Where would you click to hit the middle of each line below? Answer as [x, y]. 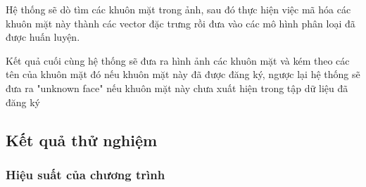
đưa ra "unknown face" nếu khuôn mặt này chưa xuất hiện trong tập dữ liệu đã [177, 88]
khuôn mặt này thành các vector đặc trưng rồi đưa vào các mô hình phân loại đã [181, 23]
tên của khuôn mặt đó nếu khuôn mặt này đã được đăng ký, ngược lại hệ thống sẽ [183, 74]
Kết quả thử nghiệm [82, 140]
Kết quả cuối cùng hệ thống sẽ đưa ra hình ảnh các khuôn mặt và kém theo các [178, 60]
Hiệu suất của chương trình [86, 174]
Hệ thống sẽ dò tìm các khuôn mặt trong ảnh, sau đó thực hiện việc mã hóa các [178, 9]
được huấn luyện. [43, 37]
